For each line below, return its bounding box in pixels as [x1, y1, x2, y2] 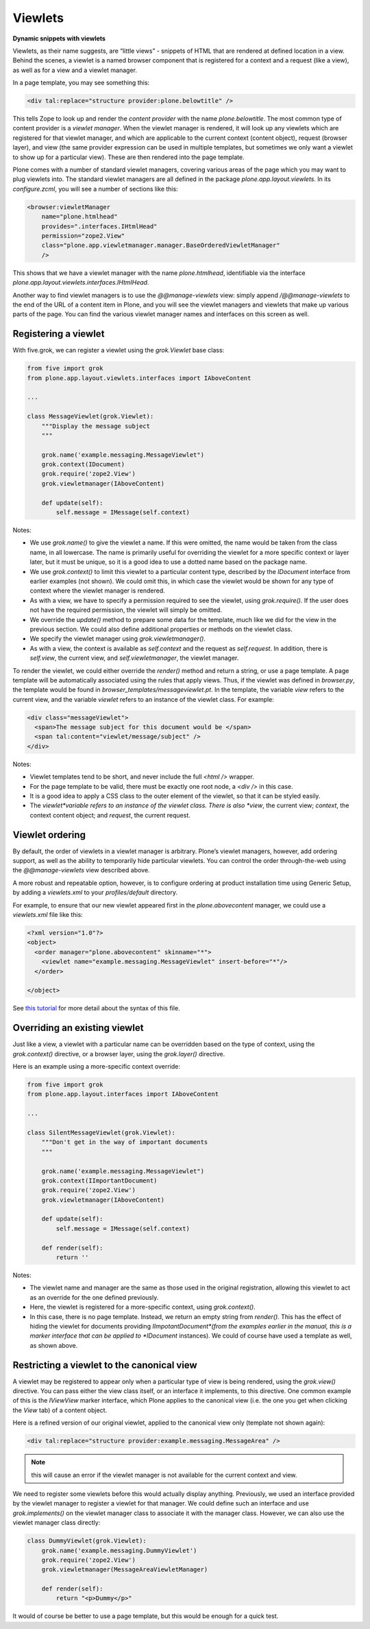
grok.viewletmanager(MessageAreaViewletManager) [41, 1566, 208, 1573]
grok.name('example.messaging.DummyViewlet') [41, 1547, 197, 1554]
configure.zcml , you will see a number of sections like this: [12, 185, 178, 193]
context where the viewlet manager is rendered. [29, 586, 166, 595]
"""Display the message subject [41, 422, 151, 430]
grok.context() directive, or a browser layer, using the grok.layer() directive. [12, 1049, 225, 1058]
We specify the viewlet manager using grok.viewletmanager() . [29, 634, 206, 643]
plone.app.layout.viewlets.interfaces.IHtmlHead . [12, 278, 149, 287]
